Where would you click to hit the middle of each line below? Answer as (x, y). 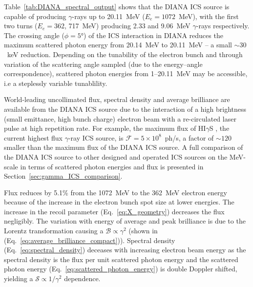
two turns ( (21, 26)
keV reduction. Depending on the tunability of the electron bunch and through (125, 54)
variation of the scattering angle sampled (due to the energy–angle (103, 64)
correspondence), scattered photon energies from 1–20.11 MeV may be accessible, (126, 73)
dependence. (82, 278)
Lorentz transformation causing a (54, 231)
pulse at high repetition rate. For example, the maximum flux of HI (105, 128)
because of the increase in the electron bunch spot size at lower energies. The (119, 202)
